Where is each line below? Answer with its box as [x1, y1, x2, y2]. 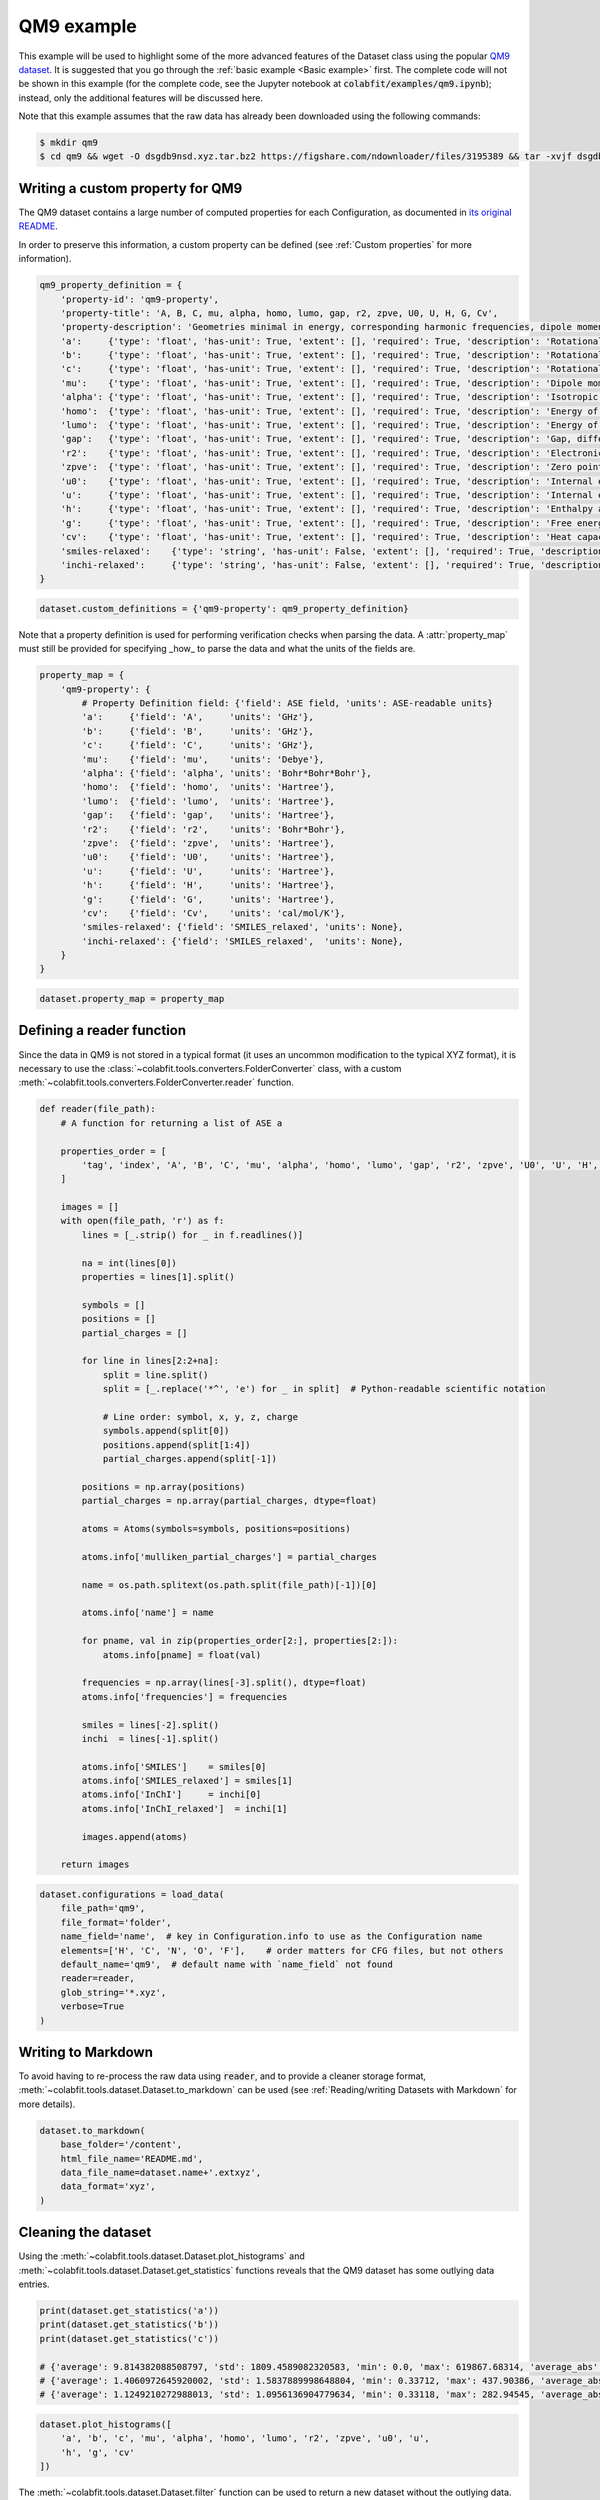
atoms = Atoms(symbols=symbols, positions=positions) [81, 1523, 351, 1535]
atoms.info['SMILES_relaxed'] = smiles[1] [81, 1775, 294, 1787]
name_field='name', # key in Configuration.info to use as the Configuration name [60, 1931, 483, 1942]
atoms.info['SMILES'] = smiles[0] [81, 1761, 267, 1772]
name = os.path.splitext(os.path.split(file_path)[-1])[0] [81, 1579, 378, 1590]
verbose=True [60, 2001, 125, 2012]
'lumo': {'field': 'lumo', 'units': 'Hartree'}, [81, 795, 335, 807]
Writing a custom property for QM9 [18, 180, 243, 197]
